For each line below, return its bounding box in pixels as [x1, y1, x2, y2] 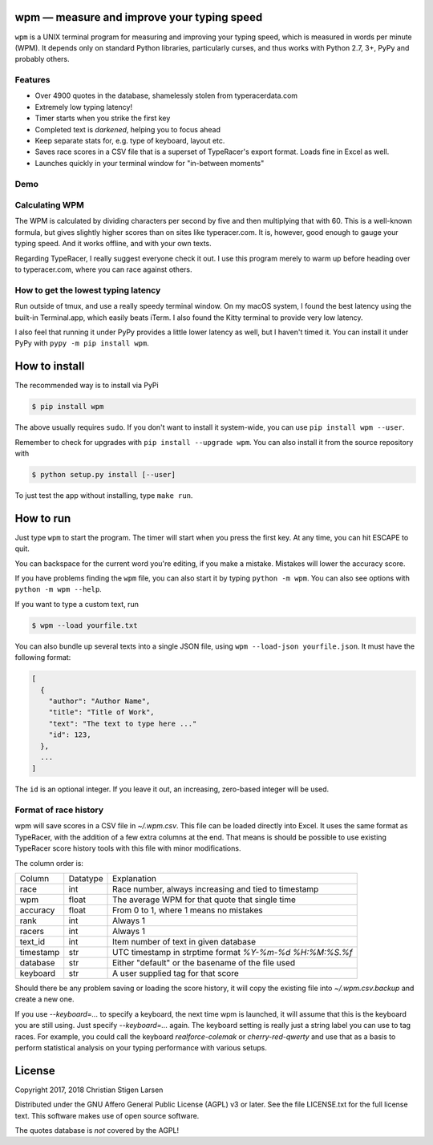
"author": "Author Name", [48, 696, 151, 706]
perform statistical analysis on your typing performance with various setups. [14, 1042, 268, 1052]
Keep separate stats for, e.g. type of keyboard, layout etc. [34, 136, 225, 145]
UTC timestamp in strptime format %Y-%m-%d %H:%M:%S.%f [112, 947, 353, 957]
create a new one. [14, 994, 75, 1004]
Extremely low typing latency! [34, 102, 132, 111]
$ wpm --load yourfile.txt [31, 621, 138, 629]
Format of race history [14, 804, 104, 815]
